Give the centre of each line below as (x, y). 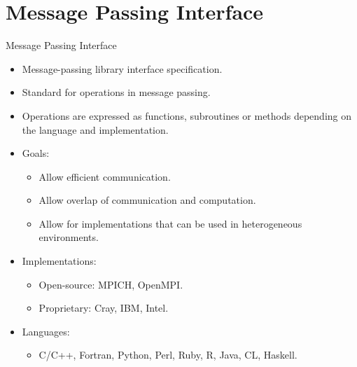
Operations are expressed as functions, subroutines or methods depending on (187, 115)
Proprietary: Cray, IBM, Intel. (104, 308)
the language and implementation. (95, 129)
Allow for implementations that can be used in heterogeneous (170, 223)
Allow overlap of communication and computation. (147, 200)
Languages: (46, 331)
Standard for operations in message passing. (116, 92)
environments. (69, 237)
